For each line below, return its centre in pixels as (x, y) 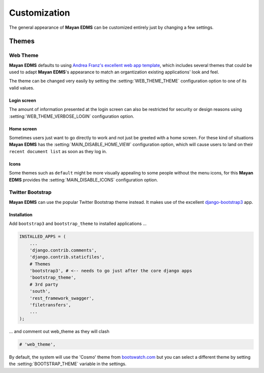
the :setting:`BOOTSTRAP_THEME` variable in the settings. (68, 364)
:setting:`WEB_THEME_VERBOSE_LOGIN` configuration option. (72, 116)
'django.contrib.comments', (63, 250)
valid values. (22, 88)
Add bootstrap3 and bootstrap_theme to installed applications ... (78, 224)
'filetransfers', (50, 305)
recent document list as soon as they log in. (58, 151)
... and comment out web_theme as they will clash (59, 331)
